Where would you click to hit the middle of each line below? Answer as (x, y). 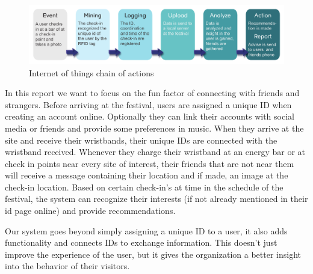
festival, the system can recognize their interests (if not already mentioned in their (156, 199)
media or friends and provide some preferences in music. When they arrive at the (154, 128)
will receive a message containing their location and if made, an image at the (147, 175)
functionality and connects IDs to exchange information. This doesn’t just (141, 242)
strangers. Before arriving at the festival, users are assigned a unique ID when (148, 104)
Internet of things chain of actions (91, 72)
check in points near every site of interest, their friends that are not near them (150, 163)
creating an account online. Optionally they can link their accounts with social (150, 116)
